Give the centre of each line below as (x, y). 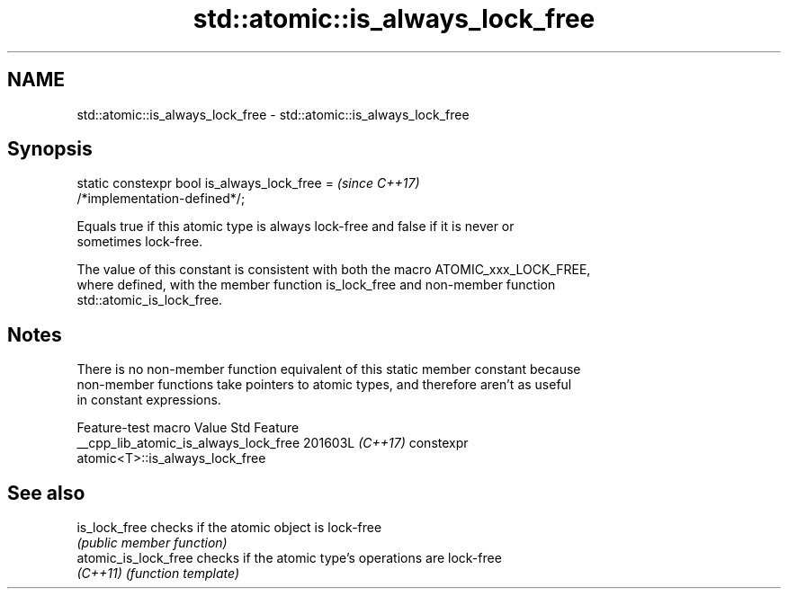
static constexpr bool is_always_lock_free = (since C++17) (248, 183)
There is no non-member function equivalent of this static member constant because (329, 369)
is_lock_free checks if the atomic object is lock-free (229, 528)
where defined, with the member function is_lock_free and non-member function (316, 285)
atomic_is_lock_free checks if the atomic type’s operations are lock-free (289, 558)
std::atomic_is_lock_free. (150, 300)
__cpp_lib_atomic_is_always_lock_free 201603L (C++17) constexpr (273, 443)
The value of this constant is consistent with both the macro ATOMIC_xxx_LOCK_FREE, (334, 270)
